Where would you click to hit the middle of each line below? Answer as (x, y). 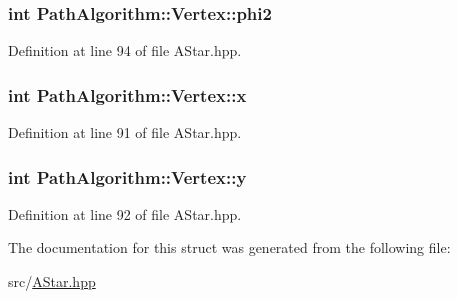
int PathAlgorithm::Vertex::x (127, 94)
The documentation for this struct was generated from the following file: (229, 247)
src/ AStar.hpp (52, 281)
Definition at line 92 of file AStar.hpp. (125, 213)
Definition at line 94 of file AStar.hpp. (125, 50)
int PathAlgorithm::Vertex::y (127, 176)
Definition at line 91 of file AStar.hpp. (125, 132)
